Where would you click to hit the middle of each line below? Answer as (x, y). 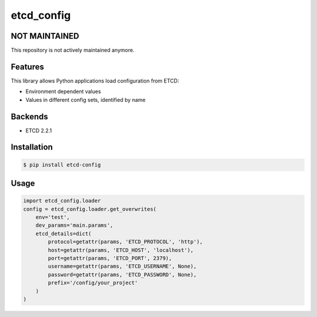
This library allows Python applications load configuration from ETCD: (95, 81)
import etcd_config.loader (62, 201)
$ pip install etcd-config (62, 165)
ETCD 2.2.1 (39, 130)
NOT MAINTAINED (45, 36)
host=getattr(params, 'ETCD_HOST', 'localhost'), (121, 250)
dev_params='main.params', (75, 225)
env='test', (53, 217)
